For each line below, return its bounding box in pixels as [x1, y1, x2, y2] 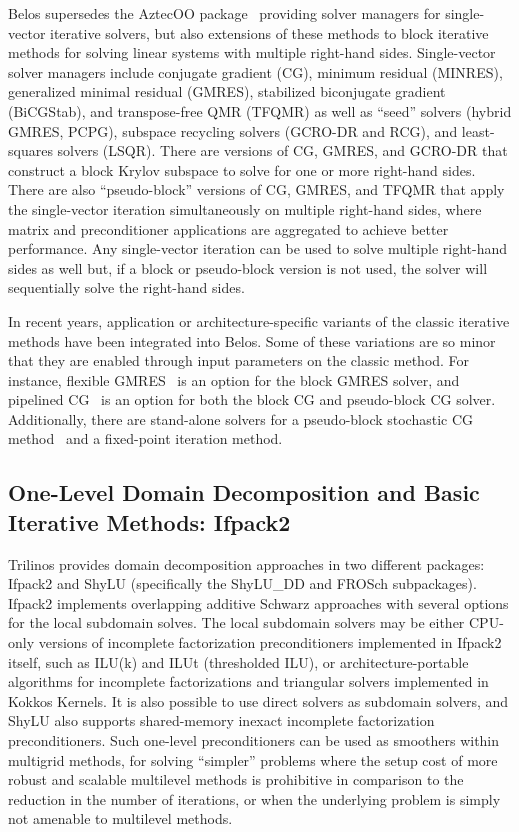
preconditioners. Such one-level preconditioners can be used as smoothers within [8, 730, 500, 750]
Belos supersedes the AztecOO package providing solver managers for [8, 3, 441, 23]
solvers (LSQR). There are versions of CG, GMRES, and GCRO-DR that [57, 140, 508, 161]
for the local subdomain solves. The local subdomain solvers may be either [8, 612, 465, 633]
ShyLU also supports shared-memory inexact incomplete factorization [8, 710, 435, 731]
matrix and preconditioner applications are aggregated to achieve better [8, 218, 449, 239]
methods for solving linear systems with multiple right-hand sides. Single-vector [8, 42, 496, 63]
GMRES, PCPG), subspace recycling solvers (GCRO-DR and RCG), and [8, 120, 458, 141]
